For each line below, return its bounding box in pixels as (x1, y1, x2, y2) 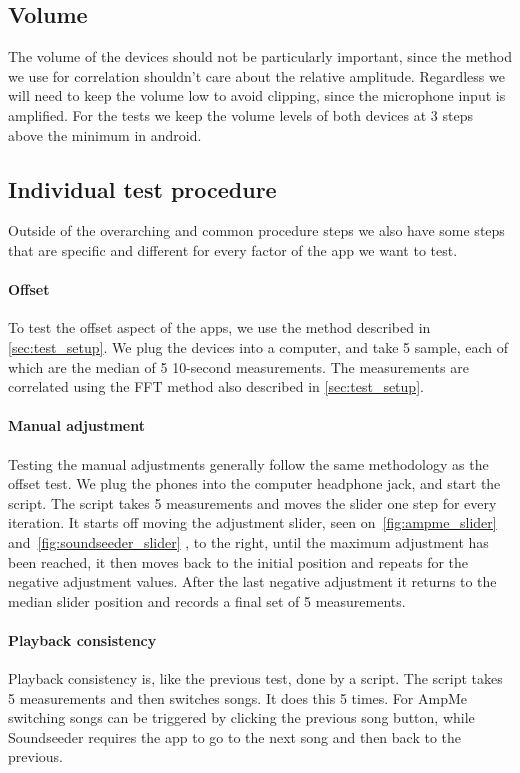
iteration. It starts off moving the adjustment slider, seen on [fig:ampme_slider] (8, 512, 497, 533)
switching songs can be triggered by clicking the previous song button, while (8, 707, 475, 728)
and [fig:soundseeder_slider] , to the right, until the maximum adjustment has (8, 531, 489, 552)
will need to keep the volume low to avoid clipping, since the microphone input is (8, 85, 506, 106)
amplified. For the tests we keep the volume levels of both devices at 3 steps (8, 104, 473, 125)
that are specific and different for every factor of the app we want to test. (8, 239, 458, 260)
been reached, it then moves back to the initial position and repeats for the (8, 551, 469, 572)
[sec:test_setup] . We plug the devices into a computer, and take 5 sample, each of (8, 336, 509, 357)
